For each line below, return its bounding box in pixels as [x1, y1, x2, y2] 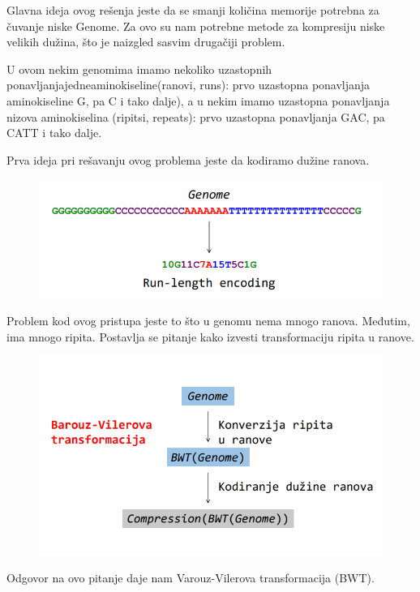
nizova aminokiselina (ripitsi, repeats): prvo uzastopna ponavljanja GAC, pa [6, 108, 385, 125]
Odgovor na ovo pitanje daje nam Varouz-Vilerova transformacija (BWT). [6, 569, 375, 586]
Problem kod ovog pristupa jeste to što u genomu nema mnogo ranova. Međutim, [6, 311, 410, 328]
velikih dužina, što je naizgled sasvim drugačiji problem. [6, 33, 285, 50]
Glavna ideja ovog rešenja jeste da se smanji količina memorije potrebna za [6, 2, 379, 18]
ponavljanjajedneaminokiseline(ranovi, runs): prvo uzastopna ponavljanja [6, 76, 371, 93]
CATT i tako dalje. [6, 124, 102, 141]
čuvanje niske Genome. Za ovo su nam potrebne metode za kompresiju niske [6, 17, 385, 34]
